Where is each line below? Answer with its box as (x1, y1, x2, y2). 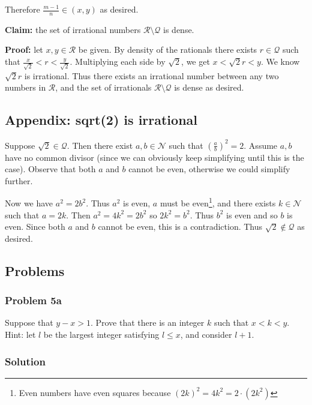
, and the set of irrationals (55, 81, 152, 94)
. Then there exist (67, 139, 133, 151)
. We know (260, 55, 300, 68)
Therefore (5, 3, 40, 15)
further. (5, 174, 33, 187)
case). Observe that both (5, 163, 96, 175)
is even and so (226, 208, 278, 221)
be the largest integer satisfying (43, 328, 160, 341)
